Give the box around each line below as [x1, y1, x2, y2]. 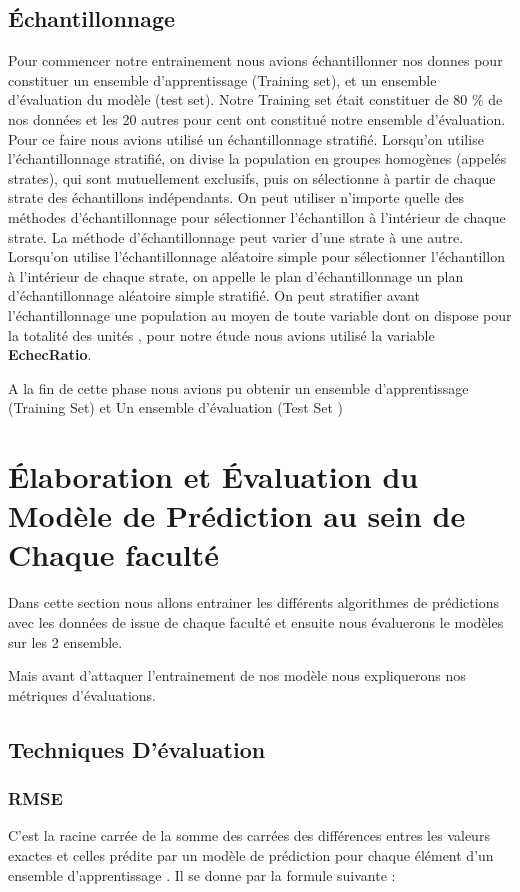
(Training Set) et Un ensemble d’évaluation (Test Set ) [8, 397, 344, 418]
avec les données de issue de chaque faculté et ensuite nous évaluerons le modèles [8, 611, 504, 632]
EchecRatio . [8, 344, 92, 365]
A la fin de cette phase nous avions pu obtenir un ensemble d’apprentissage [8, 377, 469, 398]
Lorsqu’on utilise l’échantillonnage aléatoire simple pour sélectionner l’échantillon [8, 246, 505, 267]
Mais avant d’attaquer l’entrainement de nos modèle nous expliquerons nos [8, 665, 466, 686]
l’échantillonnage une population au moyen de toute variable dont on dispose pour [8, 304, 512, 325]
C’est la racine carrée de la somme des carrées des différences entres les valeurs [8, 825, 490, 846]
